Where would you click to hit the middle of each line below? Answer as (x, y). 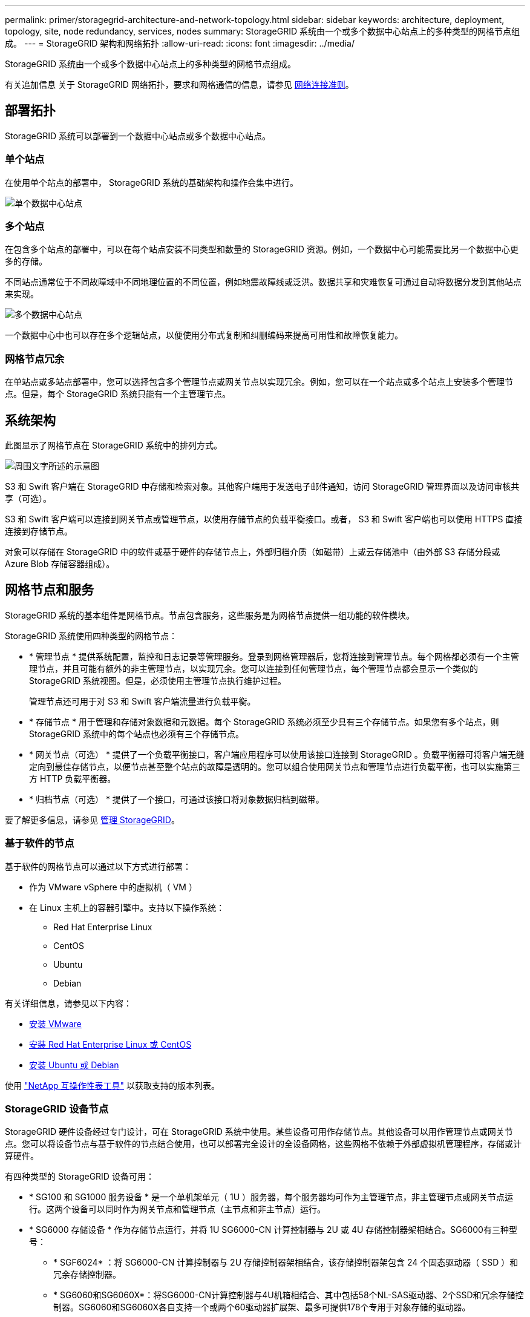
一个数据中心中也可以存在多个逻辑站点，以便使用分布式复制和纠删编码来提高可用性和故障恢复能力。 (204, 335)
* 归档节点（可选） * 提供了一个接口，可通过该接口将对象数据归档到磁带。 (177, 799)
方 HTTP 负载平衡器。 (73, 778)
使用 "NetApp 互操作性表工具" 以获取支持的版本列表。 (112, 1085)
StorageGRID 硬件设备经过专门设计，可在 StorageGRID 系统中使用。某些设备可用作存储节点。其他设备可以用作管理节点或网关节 (259, 1132)
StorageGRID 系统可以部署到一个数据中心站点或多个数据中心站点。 (138, 136)
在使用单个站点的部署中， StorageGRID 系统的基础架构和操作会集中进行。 (152, 182)
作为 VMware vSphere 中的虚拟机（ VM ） (113, 887)
